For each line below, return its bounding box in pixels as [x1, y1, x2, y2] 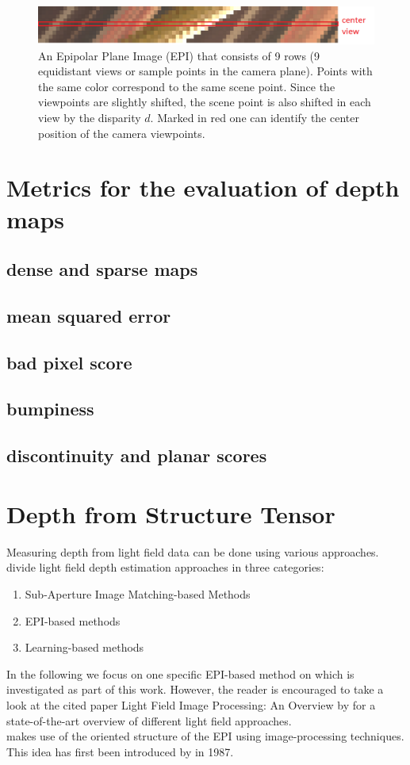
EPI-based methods [25, 612, 121, 629]
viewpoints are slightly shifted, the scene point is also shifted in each [38, 94, 371, 110]
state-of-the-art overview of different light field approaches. [6, 712, 292, 729]
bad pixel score [6, 350, 132, 374]
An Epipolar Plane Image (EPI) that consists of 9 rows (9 [38, 47, 320, 63]
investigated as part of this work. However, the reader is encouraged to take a [6, 681, 384, 698]
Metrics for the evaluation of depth [6, 171, 400, 204]
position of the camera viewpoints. [38, 124, 205, 141]
